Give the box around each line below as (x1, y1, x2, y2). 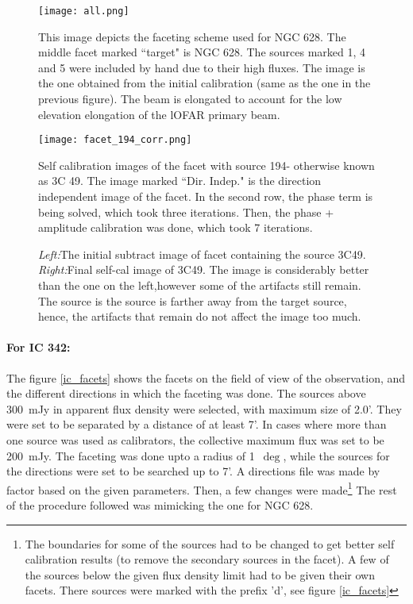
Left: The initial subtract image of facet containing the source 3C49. (38, 245, 366, 262)
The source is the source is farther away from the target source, (38, 292, 347, 309)
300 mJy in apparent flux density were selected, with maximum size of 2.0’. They (6, 400, 402, 417)
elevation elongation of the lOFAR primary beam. (38, 106, 280, 122)
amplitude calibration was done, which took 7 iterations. (38, 219, 313, 236)
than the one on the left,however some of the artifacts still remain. (38, 277, 361, 294)
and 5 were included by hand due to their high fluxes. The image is (38, 59, 365, 75)
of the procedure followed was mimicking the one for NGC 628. (6, 497, 314, 514)
